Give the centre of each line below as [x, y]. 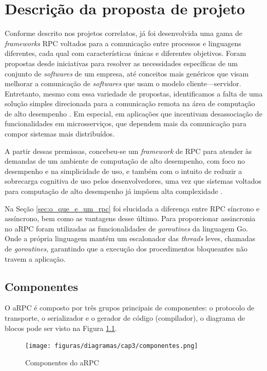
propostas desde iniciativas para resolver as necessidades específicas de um [121, 63]
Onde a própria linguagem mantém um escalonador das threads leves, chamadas [130, 238]
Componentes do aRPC [62, 362]
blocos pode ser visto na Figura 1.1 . [61, 328]
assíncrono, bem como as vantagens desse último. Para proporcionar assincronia [130, 218]
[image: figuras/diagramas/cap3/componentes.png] [112, 346]
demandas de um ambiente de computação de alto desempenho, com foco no [125, 161]
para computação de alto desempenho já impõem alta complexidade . [114, 191]
